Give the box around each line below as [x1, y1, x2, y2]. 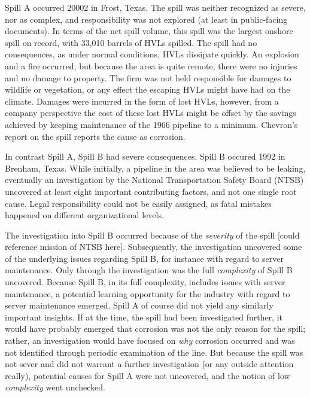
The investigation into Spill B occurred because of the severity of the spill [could [5, 228, 300, 241]
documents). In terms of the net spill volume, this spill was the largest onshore [5, 25, 293, 37]
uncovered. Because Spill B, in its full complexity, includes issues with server [5, 276, 285, 288]
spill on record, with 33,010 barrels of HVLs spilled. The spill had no [5, 36, 257, 48]
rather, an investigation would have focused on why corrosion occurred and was [5, 334, 295, 347]
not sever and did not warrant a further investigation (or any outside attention [5, 358, 294, 370]
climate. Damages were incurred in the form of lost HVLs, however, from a [5, 94, 279, 107]
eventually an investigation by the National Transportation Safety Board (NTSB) [5, 173, 304, 186]
